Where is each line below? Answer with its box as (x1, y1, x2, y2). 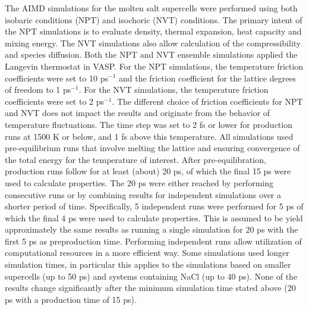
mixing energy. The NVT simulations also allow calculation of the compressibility (5, 36, 301, 49)
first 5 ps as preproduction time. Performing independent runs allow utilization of (5, 234, 302, 247)
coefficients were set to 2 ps (5, 95, 105, 107)
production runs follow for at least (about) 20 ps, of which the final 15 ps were (5, 165, 291, 177)
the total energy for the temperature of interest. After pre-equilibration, (5, 153, 266, 165)
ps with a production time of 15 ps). (5, 293, 137, 305)
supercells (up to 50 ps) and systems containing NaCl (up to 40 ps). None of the (5, 270, 298, 282)
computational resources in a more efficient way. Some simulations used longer (5, 246, 289, 259)
